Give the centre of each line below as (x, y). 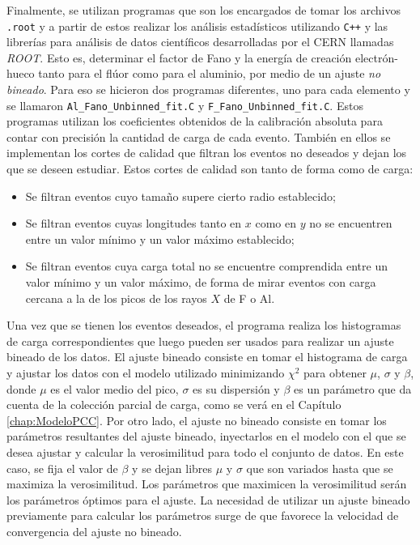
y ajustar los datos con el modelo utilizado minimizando (146, 373)
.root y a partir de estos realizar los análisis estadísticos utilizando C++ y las (197, 26)
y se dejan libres (172, 468)
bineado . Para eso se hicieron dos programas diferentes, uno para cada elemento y (208, 89)
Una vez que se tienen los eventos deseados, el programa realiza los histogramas (204, 325)
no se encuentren (351, 223)
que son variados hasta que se (320, 468)
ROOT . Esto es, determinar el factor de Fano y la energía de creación (179, 57)
